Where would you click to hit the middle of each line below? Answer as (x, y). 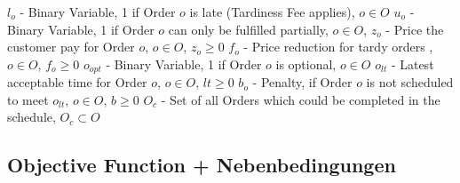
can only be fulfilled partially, (248, 29)
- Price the (415, 29)
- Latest (412, 64)
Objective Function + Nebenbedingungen (202, 165)
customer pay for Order (71, 47)
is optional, (306, 64)
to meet (28, 99)
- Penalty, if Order (302, 82)
